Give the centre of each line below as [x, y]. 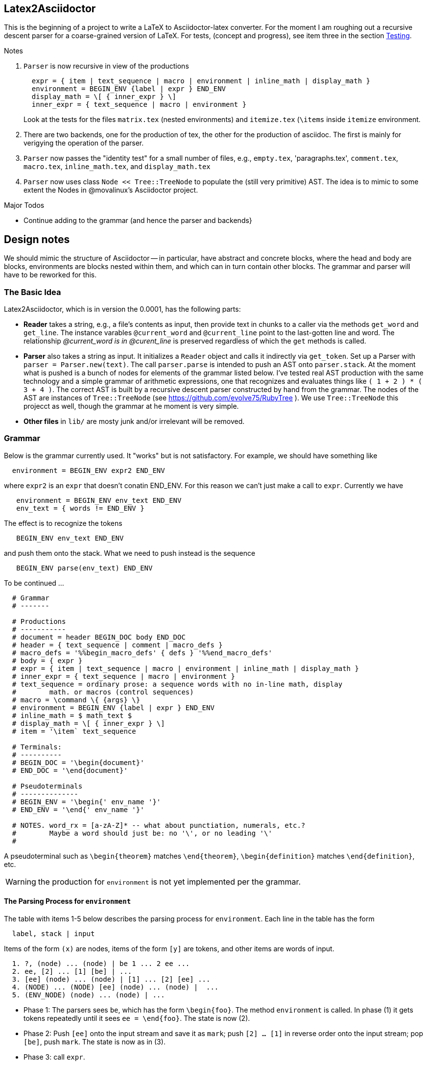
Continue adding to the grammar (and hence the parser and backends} [138, 221]
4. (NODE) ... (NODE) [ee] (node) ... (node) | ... [115, 987]
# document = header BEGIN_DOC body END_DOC [99, 637]
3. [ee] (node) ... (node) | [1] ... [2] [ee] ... [111, 979]
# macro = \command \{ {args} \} [76, 700]
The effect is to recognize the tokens [63, 523]
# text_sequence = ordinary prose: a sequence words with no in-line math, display [177, 684]
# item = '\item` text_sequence [74, 731]
